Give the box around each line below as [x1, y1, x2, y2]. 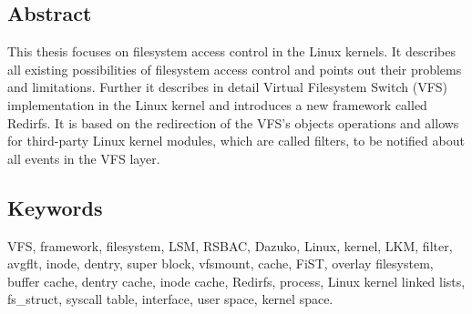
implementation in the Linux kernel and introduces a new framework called [7, 95, 427, 114]
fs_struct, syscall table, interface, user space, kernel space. [7, 289, 333, 309]
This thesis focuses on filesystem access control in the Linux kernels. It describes [7, 42, 456, 61]
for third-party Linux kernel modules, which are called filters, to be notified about [7, 131, 465, 150]
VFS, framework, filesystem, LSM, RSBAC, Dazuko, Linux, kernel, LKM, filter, [7, 236, 453, 255]
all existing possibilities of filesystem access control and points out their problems [7, 59, 462, 78]
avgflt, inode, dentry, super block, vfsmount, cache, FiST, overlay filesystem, [7, 254, 434, 273]
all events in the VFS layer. [7, 148, 160, 167]
